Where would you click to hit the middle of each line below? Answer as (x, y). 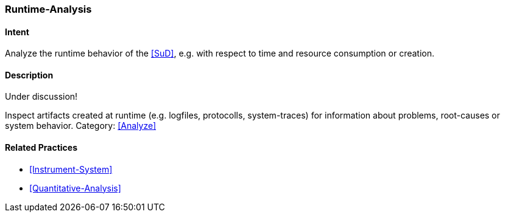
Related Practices (41, 148)
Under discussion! (41, 97)
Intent (17, 32)
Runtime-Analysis (48, 9)
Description (29, 75)
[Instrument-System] (71, 169)
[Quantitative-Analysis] (75, 188)
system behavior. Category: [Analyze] (81, 126)
